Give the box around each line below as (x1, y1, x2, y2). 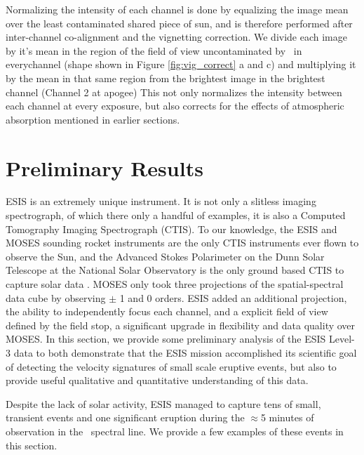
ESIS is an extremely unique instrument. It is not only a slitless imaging (6, 194, 316, 209)
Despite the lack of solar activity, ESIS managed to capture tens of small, (6, 396, 321, 411)
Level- (328, 331, 355, 346)
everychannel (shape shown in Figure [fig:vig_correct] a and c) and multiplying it (6, 57, 356, 72)
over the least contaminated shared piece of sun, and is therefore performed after (6, 15, 353, 30)
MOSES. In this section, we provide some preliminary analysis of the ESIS (6, 331, 326, 346)
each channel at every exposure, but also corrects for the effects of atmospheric (6, 98, 344, 113)
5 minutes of (260, 410, 314, 425)
